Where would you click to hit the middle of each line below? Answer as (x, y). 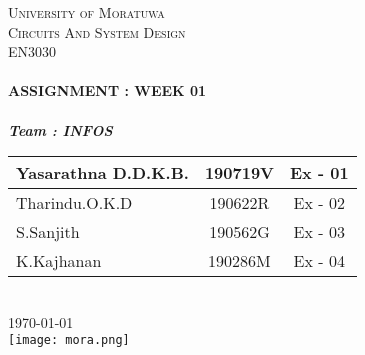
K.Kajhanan (59, 261)
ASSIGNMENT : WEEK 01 (107, 90)
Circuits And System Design (97, 31)
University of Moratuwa (86, 12)
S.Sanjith (48, 232)
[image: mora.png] (69, 340)
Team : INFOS (60, 129)
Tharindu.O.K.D (74, 203)
